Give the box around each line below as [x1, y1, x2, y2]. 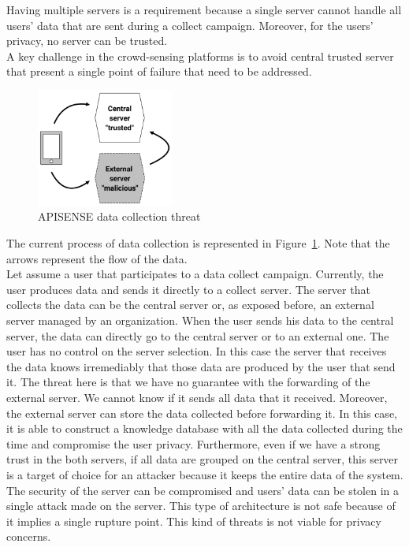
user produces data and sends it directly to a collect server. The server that [6, 281, 370, 297]
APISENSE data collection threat [38, 208, 201, 225]
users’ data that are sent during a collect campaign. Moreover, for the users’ [6, 17, 374, 33]
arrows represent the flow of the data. [6, 250, 188, 266]
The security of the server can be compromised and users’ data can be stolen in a [6, 482, 399, 498]
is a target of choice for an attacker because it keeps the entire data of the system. [6, 466, 403, 482]
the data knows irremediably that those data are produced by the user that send [6, 358, 396, 374]
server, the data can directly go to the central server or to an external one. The [6, 327, 389, 344]
